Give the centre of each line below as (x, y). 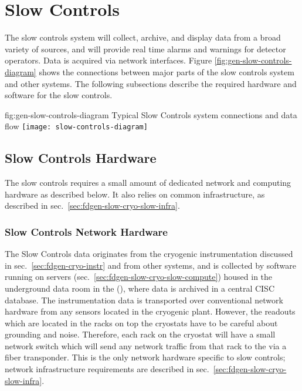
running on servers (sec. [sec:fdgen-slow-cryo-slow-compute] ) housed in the (139, 277)
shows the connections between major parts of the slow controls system (167, 71)
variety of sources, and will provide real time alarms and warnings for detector (145, 49)
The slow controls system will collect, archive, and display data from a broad (143, 37)
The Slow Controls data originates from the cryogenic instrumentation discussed (149, 254)
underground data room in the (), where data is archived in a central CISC (140, 288)
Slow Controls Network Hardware (86, 231)
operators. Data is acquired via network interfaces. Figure (108, 60)
